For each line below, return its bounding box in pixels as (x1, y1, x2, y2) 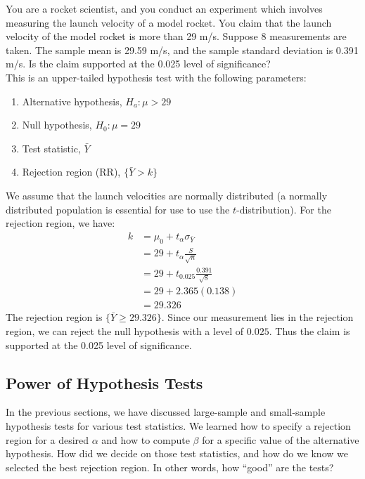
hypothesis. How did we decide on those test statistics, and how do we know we (6, 446, 348, 461)
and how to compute (101, 432, 190, 447)
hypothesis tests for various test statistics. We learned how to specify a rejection (6, 418, 351, 433)
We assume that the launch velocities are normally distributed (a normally (6, 188, 328, 202)
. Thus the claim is (269, 323, 350, 338)
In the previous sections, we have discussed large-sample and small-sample (6, 405, 326, 419)
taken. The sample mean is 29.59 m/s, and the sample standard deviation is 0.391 (6, 42, 359, 57)
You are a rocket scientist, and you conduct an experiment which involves (6, 1, 323, 15)
